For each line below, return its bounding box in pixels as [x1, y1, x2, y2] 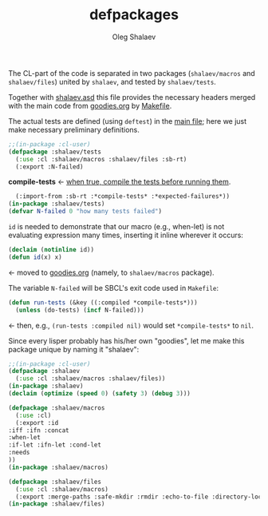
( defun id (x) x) [8, 253, 62, 261]
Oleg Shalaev [112, 32, 156, 42]
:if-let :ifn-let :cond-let [8, 441, 102, 449]
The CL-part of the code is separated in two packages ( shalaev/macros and [8, 68, 255, 77]
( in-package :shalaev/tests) [8, 200, 105, 208]
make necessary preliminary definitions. [8, 125, 140, 134]
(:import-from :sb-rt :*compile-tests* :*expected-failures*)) [15, 193, 230, 200]
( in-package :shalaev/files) [8, 500, 105, 508]
